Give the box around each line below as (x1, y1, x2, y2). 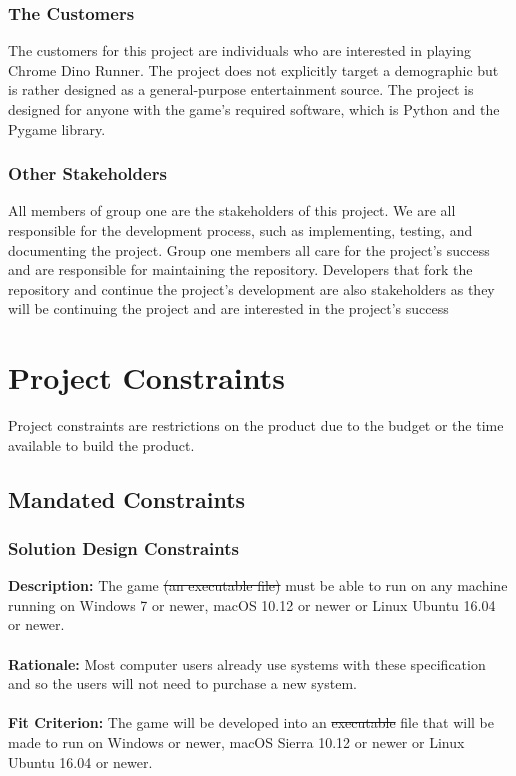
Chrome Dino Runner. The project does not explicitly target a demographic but (8, 59, 499, 80)
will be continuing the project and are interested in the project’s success (8, 298, 449, 319)
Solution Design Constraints (8, 535, 239, 560)
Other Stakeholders (8, 161, 167, 186)
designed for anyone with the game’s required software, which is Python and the (8, 99, 500, 119)
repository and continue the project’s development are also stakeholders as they (8, 278, 495, 299)
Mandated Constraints (8, 483, 246, 514)
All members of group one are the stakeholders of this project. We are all (8, 200, 456, 221)
